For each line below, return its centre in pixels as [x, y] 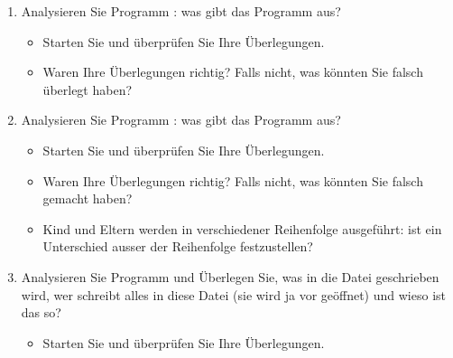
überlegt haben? [88, 89]
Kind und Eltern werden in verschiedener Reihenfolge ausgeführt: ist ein [242, 228]
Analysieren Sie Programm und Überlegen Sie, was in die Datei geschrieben [230, 276]
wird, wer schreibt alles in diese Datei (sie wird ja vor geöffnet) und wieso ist [233, 294]
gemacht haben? [88, 198]
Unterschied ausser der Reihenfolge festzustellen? [178, 246]
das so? [41, 312]
